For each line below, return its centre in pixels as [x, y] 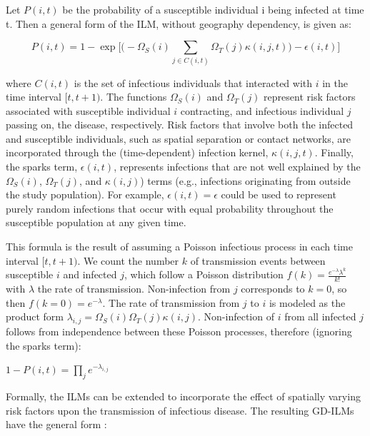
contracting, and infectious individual [262, 110]
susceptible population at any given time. [96, 222]
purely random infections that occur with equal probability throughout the [170, 208]
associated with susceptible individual [88, 110]
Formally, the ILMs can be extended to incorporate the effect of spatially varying [183, 396]
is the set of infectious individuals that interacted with [193, 82]
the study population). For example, [85, 194]
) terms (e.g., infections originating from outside [245, 180]
